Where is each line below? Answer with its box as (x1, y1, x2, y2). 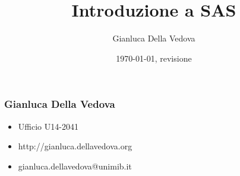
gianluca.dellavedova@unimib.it (18, 159, 132, 172)
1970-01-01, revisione (116, 52, 192, 64)
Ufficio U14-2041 (18, 120, 78, 132)
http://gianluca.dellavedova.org (18, 140, 132, 152)
